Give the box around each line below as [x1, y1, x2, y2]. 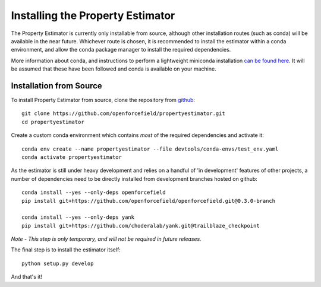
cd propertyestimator [21, 119, 84, 125]
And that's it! [11, 273, 43, 280]
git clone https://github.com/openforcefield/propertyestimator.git [21, 110, 225, 117]
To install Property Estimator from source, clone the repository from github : [11, 97, 196, 104]
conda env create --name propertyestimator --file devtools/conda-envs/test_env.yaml [21, 145, 279, 152]
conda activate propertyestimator [21, 154, 122, 160]
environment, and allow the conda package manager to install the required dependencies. [11, 46, 231, 53]
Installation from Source [11, 81, 102, 91]
